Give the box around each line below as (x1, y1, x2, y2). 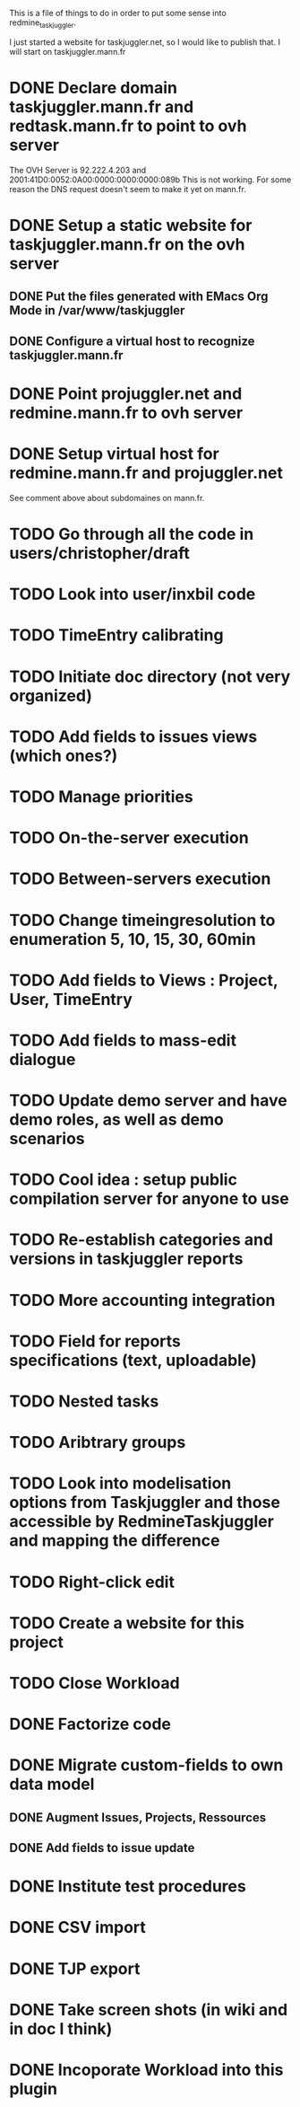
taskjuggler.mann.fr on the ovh (9, 234, 245, 254)
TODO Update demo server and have (9, 1090, 288, 1111)
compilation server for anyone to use (9, 1189, 289, 1209)
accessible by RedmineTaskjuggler (9, 1512, 275, 1532)
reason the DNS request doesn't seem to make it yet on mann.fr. (9, 183, 246, 194)
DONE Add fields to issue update (9, 1840, 195, 1856)
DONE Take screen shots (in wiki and (9, 1999, 288, 2020)
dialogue (9, 1049, 76, 1070)
